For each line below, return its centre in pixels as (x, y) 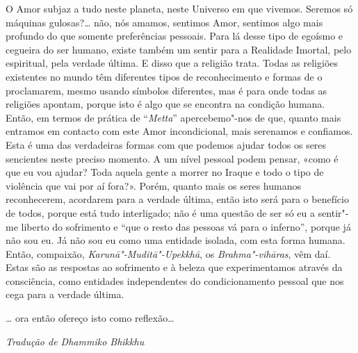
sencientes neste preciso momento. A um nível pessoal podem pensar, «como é (172, 158)
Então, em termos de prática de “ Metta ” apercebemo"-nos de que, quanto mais (173, 117)
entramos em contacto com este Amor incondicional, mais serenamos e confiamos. (179, 131)
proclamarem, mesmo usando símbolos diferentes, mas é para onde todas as (166, 90)
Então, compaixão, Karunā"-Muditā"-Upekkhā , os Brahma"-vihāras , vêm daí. (168, 253)
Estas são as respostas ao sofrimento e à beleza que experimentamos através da (174, 267)
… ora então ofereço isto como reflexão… (90, 318)
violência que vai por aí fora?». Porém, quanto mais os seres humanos (153, 185)
